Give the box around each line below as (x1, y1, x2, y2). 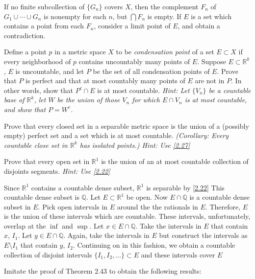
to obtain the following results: (109, 266, 202, 276)
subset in (4, 201, 31, 211)
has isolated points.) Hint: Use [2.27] (79, 139, 190, 150)
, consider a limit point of (94, 21, 171, 31)
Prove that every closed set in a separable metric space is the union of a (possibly (4, 120, 249, 131)
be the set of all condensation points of (93, 66, 210, 76)
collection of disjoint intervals (4, 249, 92, 259)
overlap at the (4, 220, 46, 231)
